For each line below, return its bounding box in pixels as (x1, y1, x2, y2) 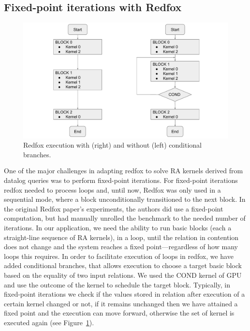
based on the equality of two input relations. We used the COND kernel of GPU (4, 270, 242, 280)
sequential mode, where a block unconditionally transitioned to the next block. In (4, 194, 246, 204)
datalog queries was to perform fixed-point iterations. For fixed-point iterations (4, 175, 238, 185)
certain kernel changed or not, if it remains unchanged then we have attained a (4, 298, 238, 308)
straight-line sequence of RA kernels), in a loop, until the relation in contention (4, 232, 239, 242)
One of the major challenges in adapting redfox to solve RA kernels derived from (4, 165, 243, 176)
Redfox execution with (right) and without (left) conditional (23, 140, 202, 150)
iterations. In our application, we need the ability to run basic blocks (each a (4, 223, 232, 233)
